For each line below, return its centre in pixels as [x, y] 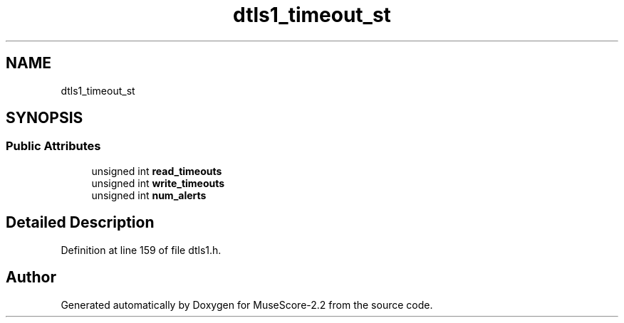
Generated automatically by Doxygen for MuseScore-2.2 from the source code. [247, 305]
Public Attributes [53, 146]
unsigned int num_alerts [149, 195]
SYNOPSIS [45, 118]
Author [31, 277]
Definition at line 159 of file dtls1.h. [141, 250]
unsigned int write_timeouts [158, 183]
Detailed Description [80, 223]
